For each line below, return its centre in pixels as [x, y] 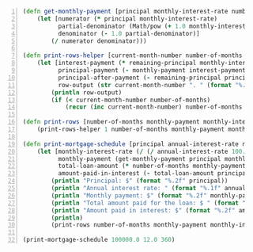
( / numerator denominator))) [99, 41]
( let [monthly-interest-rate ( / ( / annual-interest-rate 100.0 [143, 151]
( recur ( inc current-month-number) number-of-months [154, 107]
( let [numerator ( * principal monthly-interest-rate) [127, 19]
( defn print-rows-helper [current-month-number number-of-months [132, 55]
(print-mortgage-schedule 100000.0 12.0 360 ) [99, 240]
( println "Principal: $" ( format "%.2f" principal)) [140, 181]
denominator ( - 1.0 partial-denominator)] [129, 33]
